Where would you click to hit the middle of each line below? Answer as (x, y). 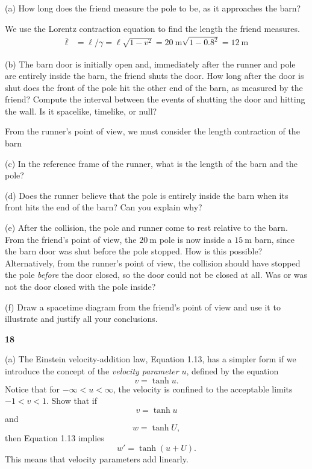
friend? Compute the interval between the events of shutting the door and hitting (155, 99)
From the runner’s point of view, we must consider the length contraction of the (152, 131)
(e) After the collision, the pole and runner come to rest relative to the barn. (146, 228)
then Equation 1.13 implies (55, 438)
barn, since (274, 239)
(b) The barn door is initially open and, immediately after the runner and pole (150, 64)
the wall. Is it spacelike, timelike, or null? (81, 111)
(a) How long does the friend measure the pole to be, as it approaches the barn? (153, 8)
